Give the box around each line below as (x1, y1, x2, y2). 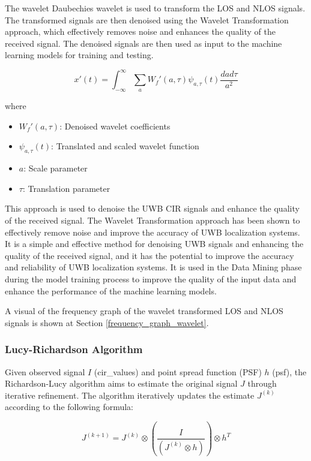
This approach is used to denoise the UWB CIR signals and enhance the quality (5, 202, 300, 215)
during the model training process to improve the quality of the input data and (5, 273, 297, 285)
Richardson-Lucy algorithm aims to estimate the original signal (5, 377, 238, 390)
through (247, 377, 277, 390)
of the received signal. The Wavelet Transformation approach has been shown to (5, 214, 300, 227)
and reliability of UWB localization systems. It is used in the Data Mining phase (5, 261, 302, 273)
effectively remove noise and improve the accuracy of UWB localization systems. (5, 225, 300, 238)
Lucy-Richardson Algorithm (5, 342, 143, 357)
